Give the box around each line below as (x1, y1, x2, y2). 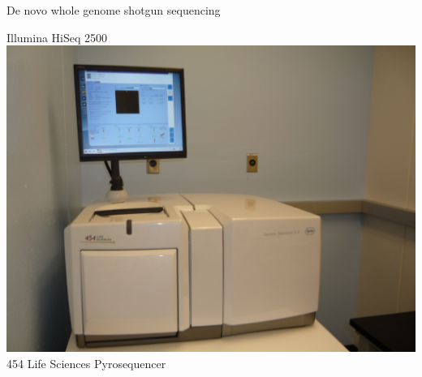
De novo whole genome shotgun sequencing (6, 2, 221, 18)
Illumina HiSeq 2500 (6, 28, 108, 45)
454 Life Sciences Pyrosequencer (6, 354, 166, 371)
